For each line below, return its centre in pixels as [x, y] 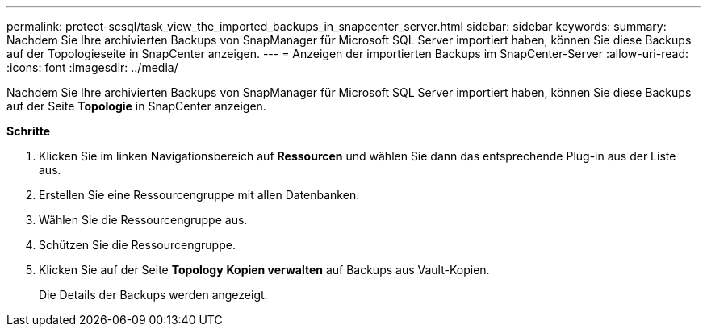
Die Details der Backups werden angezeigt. [153, 295]
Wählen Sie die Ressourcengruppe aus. [143, 220]
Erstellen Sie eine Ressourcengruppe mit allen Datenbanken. [199, 195]
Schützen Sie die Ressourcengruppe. [137, 245]
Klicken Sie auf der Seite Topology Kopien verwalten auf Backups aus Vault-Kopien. [264, 270]
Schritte [28, 131]
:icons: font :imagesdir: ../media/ [92, 67]
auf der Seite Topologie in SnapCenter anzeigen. [136, 106]
